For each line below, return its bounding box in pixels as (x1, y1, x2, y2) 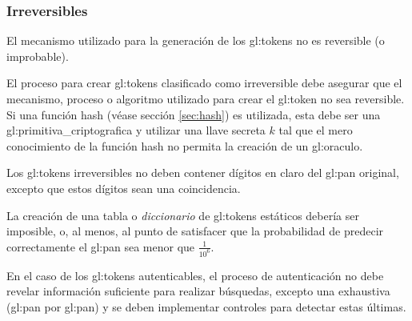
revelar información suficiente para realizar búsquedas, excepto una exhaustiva (6, 283, 390, 299)
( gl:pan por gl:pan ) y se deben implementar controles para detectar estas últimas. (6, 298, 406, 315)
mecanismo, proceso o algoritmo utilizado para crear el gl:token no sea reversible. (6, 90, 405, 106)
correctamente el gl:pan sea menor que (6, 238, 195, 255)
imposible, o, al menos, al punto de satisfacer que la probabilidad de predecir (6, 223, 384, 239)
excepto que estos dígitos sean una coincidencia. (6, 179, 241, 196)
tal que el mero (278, 122, 353, 138)
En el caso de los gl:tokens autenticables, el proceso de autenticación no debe (6, 267, 384, 283)
